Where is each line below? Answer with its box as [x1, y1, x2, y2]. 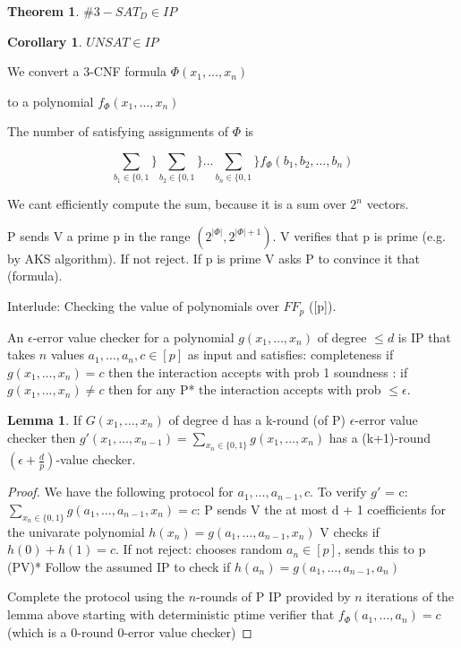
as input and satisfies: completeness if [187, 345, 394, 364]
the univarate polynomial [7, 522, 145, 540]
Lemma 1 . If [7, 410, 82, 428]
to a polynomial [7, 91, 94, 110]
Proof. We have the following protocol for [7, 482, 234, 501]
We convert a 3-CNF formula [7, 62, 166, 81]
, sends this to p [337, 540, 426, 558]
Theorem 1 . [7, 2, 80, 20]
